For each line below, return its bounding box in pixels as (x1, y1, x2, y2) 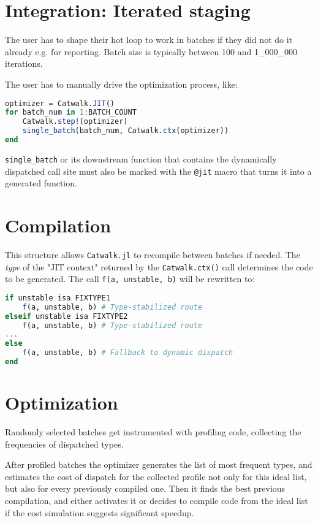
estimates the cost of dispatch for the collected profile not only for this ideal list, (5, 470, 307, 483)
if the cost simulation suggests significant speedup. (5, 506, 194, 519)
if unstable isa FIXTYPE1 (5, 293, 110, 302)
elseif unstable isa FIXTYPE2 (5, 311, 128, 321)
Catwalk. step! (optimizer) (22, 117, 128, 126)
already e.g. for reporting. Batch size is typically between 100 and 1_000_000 (5, 45, 297, 58)
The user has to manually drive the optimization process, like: (5, 77, 238, 90)
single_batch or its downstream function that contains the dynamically (5, 152, 277, 165)
